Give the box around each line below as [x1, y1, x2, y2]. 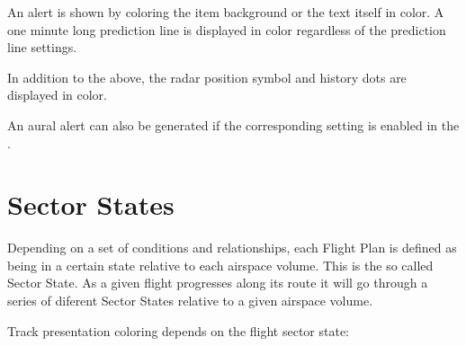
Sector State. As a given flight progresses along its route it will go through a [7, 273, 428, 292]
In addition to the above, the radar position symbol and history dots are [7, 67, 407, 86]
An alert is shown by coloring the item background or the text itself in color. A [7, 3, 444, 21]
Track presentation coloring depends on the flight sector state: [7, 321, 350, 340]
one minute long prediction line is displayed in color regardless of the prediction [7, 20, 446, 39]
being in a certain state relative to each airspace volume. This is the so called [7, 255, 434, 274]
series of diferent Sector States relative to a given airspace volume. [7, 291, 373, 310]
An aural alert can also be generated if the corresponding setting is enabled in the [7, 115, 460, 134]
